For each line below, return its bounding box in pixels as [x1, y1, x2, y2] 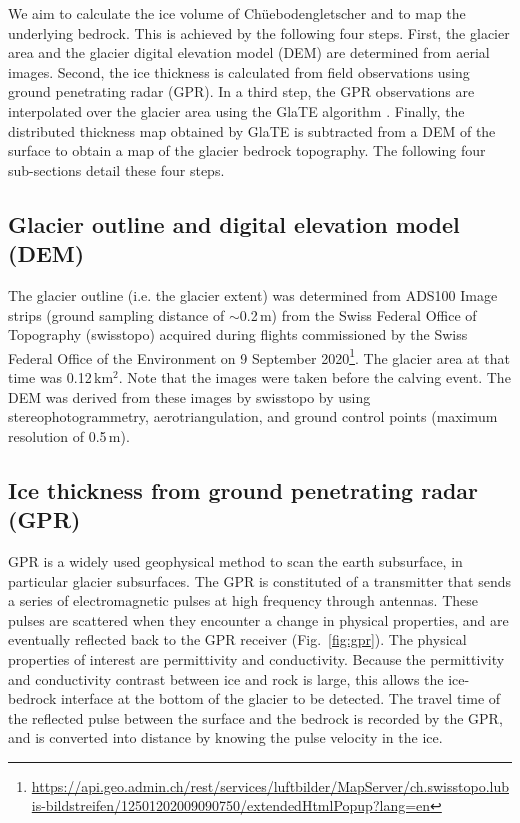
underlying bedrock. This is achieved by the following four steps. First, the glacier [8, 22, 510, 43]
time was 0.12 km [8, 366, 114, 387]
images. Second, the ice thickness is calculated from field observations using [8, 61, 470, 82]
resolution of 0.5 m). [8, 425, 130, 446]
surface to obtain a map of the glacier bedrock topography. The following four [8, 140, 486, 161]
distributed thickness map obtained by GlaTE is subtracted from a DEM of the [8, 120, 496, 141]
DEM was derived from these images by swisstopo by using [8, 386, 371, 407]
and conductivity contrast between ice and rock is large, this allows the [8, 668, 444, 689]
